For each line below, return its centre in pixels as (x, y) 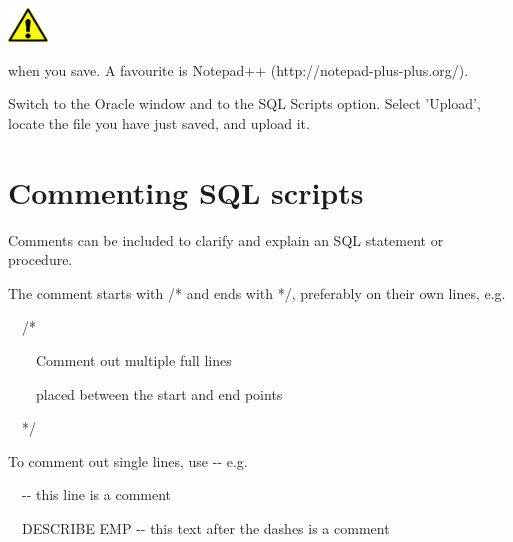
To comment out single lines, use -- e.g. (128, 460)
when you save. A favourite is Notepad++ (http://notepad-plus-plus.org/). (238, 69)
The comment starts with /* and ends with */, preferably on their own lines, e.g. (257, 292)
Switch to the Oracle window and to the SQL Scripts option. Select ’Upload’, (244, 103)
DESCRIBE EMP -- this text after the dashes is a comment (205, 527)
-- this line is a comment (96, 494)
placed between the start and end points (159, 393)
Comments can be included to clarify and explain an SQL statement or (226, 239)
